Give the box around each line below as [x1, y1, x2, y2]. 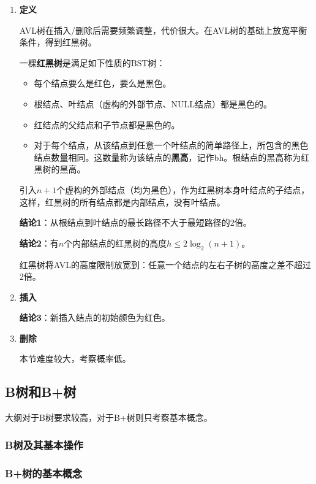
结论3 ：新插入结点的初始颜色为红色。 [19, 311, 170, 324]
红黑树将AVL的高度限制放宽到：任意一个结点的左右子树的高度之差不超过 [19, 258, 311, 271]
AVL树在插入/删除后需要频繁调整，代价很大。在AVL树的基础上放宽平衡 [19, 23, 307, 36]
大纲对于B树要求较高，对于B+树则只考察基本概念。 [5, 411, 213, 424]
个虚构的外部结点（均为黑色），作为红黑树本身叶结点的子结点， [56, 183, 310, 196]
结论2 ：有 [19, 236, 59, 249]
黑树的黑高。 [34, 163, 86, 175]
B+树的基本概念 [5, 465, 83, 480]
